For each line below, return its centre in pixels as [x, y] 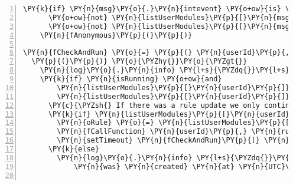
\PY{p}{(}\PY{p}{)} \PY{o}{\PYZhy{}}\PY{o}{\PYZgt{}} [139, 62]
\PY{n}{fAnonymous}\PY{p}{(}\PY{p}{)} [116, 35]
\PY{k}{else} [74, 149]
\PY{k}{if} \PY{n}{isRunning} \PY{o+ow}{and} [131, 79]
